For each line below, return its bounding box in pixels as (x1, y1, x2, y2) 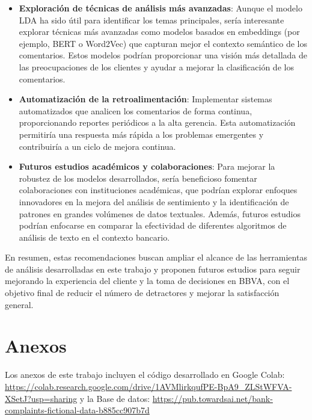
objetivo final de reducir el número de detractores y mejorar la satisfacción (5, 286, 280, 299)
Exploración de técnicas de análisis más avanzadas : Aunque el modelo (19, 2, 302, 14)
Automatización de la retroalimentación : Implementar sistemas (19, 93, 272, 105)
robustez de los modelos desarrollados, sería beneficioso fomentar (19, 171, 257, 184)
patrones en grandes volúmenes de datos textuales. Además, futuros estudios (19, 207, 301, 220)
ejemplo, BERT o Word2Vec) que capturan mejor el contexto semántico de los (19, 37, 307, 49)
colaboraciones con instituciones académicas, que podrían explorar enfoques (19, 184, 298, 196)
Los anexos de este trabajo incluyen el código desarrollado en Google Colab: (5, 368, 285, 381)
